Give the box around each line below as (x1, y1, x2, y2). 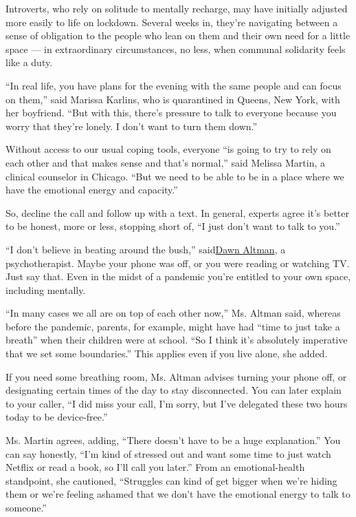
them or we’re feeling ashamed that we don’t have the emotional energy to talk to (5, 487, 351, 501)
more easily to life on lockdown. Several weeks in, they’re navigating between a (5, 14, 338, 29)
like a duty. (5, 55, 53, 70)
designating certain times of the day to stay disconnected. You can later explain (5, 383, 342, 397)
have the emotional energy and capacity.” (5, 182, 178, 197)
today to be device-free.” (5, 410, 108, 424)
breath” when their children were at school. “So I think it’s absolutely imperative (5, 333, 348, 347)
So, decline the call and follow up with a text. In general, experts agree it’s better (5, 205, 350, 220)
